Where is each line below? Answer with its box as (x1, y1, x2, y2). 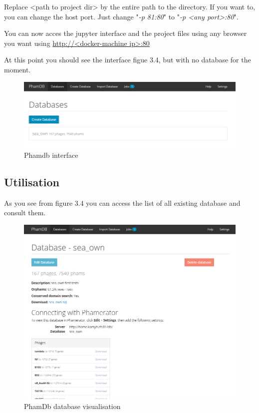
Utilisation (4, 174, 59, 189)
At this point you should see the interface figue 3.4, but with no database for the (4, 54, 251, 65)
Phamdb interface (24, 149, 78, 160)
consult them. (4, 207, 46, 218)
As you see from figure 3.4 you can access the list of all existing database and (4, 197, 241, 208)
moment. (4, 64, 31, 74)
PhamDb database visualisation (24, 401, 121, 411)
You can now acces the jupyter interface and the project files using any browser (4, 28, 247, 38)
